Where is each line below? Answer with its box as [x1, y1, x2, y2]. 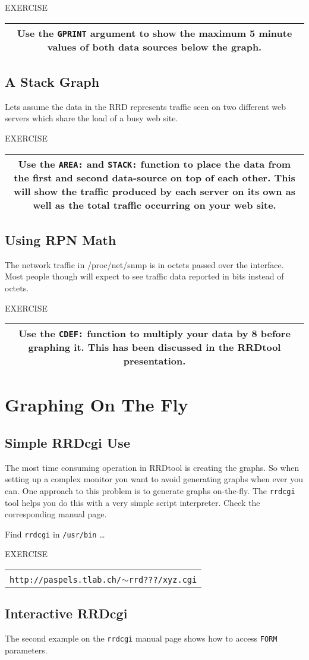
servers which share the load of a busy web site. [5, 112, 178, 124]
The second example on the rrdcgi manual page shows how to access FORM [5, 632, 278, 645]
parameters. [5, 643, 48, 656]
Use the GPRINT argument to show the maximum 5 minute [17, 26, 292, 40]
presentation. [123, 354, 186, 368]
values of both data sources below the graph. [47, 39, 262, 54]
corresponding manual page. [5, 508, 107, 520]
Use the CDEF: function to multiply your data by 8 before [18, 326, 291, 341]
